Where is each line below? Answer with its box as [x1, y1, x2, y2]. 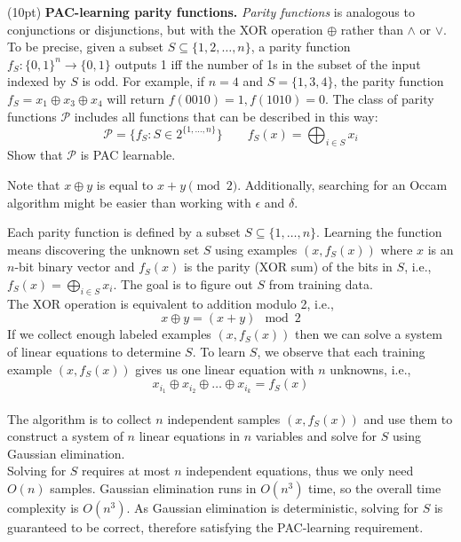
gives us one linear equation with [135, 359, 314, 378]
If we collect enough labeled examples [7, 325, 211, 343]
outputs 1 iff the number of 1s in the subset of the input [115, 54, 421, 73]
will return [107, 89, 165, 107]
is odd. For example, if [82, 72, 205, 90]
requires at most [82, 461, 171, 480]
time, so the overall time [308, 479, 441, 498]
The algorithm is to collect [7, 409, 152, 428]
